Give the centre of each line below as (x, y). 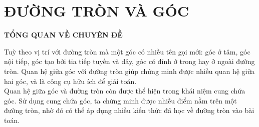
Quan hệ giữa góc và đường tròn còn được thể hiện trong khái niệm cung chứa (125, 91)
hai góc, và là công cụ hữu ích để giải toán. (70, 81)
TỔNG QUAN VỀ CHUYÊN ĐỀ (63, 35)
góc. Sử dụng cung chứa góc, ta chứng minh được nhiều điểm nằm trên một (120, 100)
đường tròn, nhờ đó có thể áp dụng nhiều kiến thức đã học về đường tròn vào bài (129, 110)
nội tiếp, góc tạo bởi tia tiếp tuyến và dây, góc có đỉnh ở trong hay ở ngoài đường (129, 61)
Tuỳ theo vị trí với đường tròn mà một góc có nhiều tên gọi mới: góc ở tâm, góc (127, 51)
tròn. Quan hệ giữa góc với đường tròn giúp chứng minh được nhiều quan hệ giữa (129, 71)
